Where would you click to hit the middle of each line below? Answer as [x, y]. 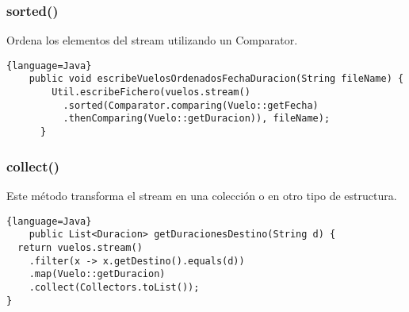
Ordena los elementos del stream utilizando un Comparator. [152, 40]
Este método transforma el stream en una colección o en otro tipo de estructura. [202, 195]
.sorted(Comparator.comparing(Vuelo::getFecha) [191, 105]
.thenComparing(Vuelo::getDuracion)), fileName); [197, 119]
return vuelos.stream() [80, 247]
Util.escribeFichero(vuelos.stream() [151, 92]
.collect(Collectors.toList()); [114, 287]
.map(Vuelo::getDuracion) [97, 274]
